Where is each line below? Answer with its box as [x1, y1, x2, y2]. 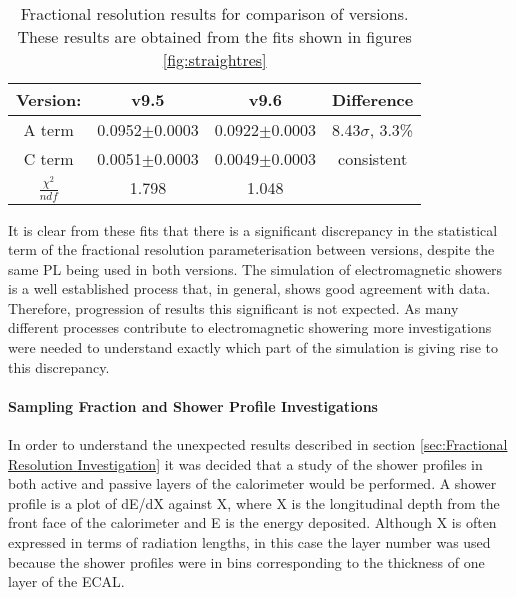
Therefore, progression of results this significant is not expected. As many [8, 297, 459, 318]
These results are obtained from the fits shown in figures [17, 25, 412, 48]
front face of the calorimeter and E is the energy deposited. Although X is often [8, 512, 497, 533]
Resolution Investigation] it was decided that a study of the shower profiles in [8, 453, 483, 474]
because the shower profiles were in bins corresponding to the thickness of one [8, 551, 485, 572]
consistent [338, 147, 408, 170]
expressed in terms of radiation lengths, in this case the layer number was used [8, 532, 491, 553]
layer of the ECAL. [8, 571, 125, 592]
